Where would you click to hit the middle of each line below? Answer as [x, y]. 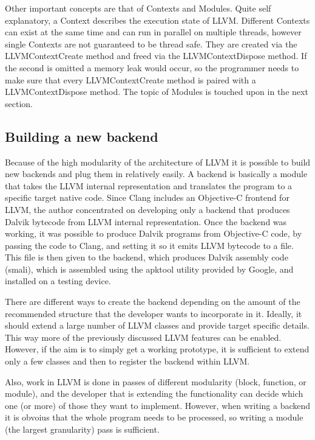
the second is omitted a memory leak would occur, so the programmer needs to [152, 67]
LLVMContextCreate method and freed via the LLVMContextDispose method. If [156, 56]
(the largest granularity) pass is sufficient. [82, 429]
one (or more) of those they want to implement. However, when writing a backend [158, 405]
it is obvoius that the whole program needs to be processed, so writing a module [154, 417]
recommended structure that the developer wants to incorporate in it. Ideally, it [154, 313]
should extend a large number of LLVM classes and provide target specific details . [157, 325]
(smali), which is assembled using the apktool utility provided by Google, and [149, 269]
